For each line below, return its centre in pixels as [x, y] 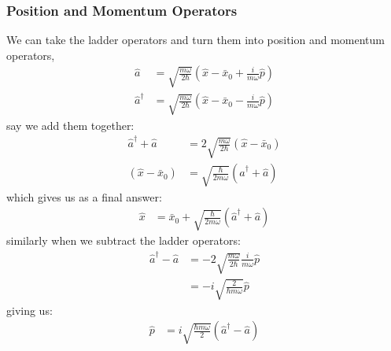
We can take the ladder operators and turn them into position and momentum [195, 40]
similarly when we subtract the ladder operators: [124, 240]
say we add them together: [70, 125]
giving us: [30, 310]
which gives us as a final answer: [84, 196]
